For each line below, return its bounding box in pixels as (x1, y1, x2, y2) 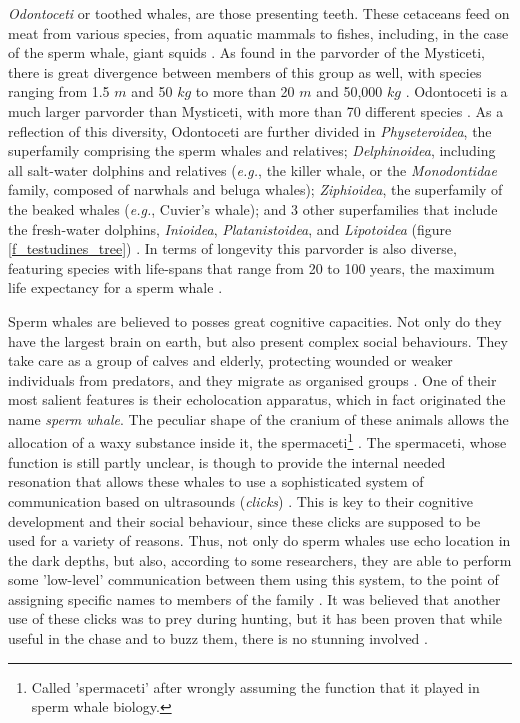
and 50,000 (316, 81, 383, 102)
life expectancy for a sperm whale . (8, 277, 223, 298)
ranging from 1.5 (8, 81, 110, 102)
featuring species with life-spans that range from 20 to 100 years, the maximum (8, 257, 495, 278)
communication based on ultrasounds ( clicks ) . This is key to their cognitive (8, 490, 474, 511)
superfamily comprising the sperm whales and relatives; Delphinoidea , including (8, 140, 496, 161)
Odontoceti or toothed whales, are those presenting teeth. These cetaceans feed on (8, 3, 510, 23)
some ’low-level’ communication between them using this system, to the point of (8, 569, 499, 590)
